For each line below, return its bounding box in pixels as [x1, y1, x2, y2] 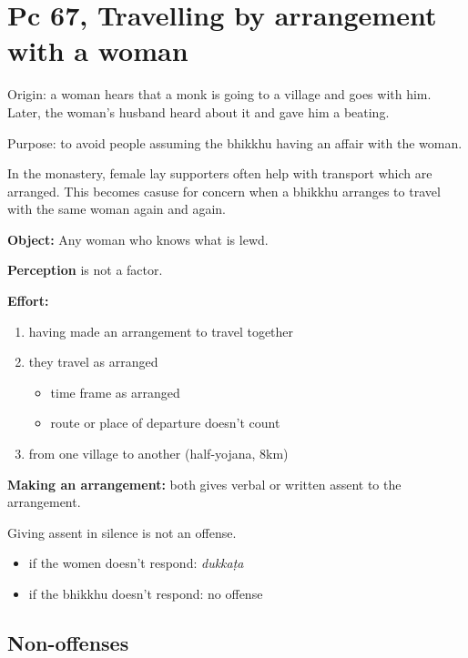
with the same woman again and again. [7, 199, 227, 218]
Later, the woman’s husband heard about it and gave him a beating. [7, 102, 390, 121]
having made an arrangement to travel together [28, 321, 294, 340]
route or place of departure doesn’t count [50, 413, 280, 432]
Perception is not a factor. [7, 260, 163, 279]
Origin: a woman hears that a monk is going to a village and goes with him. [7, 85, 432, 104]
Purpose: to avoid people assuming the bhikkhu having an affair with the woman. [7, 133, 463, 152]
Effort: [7, 291, 49, 310]
